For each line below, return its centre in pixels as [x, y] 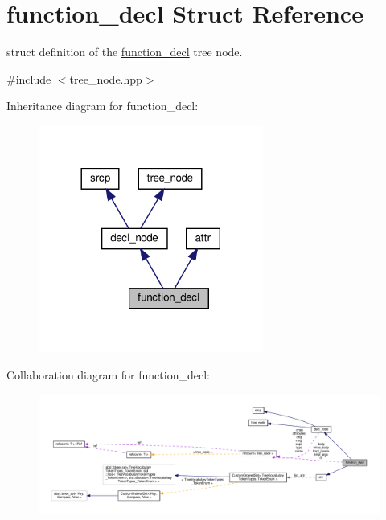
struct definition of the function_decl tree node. [125, 52]
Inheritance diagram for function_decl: [103, 106]
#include [29, 78]
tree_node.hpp [106, 78]
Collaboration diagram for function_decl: [108, 374]
